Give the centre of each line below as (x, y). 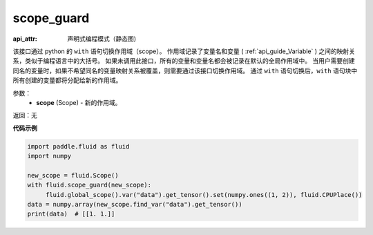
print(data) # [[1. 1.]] (71, 214)
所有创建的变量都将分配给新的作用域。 (67, 80)
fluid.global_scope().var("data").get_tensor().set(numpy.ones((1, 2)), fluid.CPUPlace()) (204, 195)
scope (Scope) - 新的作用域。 (79, 102)
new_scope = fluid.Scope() (73, 175)
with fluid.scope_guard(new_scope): (89, 185)
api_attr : (25, 39)
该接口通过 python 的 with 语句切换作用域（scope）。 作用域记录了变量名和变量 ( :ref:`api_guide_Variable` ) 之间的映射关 (184, 51)
